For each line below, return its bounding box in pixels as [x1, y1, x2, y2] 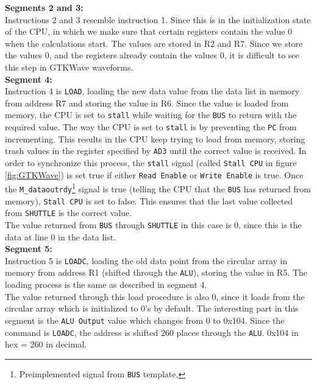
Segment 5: [5, 242, 52, 255]
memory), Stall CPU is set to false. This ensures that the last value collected [5, 194, 293, 207]
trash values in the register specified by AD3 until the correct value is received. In [5, 144, 307, 157]
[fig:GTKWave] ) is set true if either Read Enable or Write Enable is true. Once [5, 168, 304, 181]
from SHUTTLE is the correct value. [5, 206, 132, 219]
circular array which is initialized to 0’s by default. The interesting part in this [5, 302, 299, 315]
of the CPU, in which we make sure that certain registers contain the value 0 [5, 25, 293, 38]
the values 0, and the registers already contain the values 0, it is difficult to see [5, 49, 299, 61]
